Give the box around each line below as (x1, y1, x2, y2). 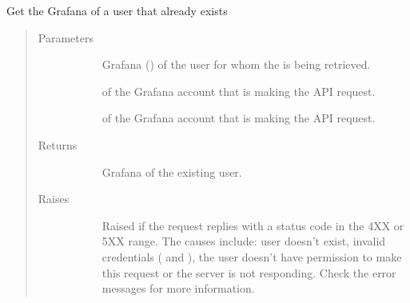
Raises (38, 190, 70, 207)
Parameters (38, 29, 94, 46)
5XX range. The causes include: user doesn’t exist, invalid (102, 233, 386, 249)
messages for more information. (102, 280, 255, 297)
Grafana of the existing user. (102, 163, 242, 180)
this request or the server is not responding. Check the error (102, 264, 396, 281)
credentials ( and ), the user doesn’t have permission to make (102, 248, 402, 265)
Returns (38, 136, 78, 153)
